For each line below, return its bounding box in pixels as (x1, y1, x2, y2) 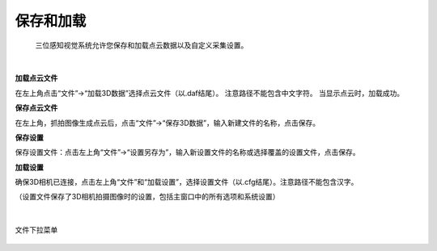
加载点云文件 (15, 73, 58, 83)
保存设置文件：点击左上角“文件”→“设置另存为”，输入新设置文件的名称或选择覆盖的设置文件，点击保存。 (15, 148, 360, 157)
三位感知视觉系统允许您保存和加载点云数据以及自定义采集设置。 (35, 40, 248, 50)
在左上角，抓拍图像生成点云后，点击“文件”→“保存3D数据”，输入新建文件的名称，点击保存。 (15, 118, 320, 128)
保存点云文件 (15, 103, 58, 113)
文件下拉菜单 (15, 225, 58, 235)
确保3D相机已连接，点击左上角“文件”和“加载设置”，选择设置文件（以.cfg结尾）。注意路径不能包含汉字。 (15, 178, 359, 187)
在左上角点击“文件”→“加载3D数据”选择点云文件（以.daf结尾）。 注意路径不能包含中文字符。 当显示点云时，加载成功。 (15, 88, 405, 98)
